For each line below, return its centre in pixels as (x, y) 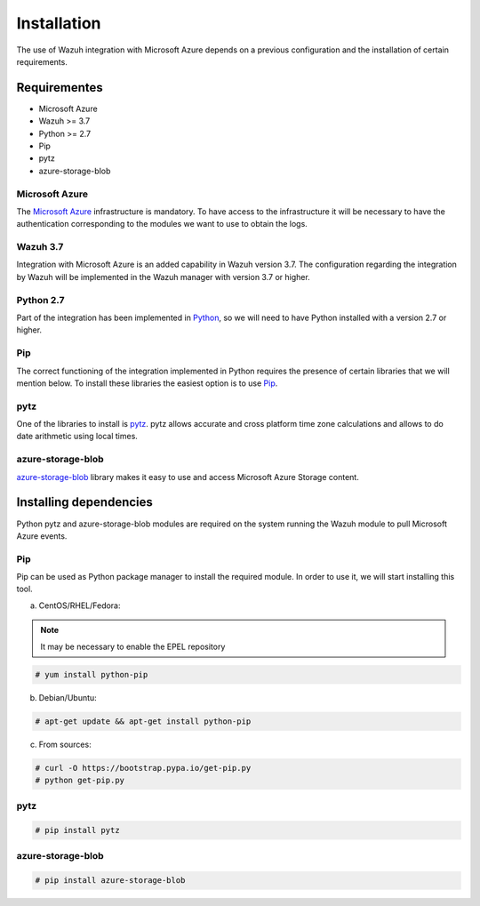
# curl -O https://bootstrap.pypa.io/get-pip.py (143, 768)
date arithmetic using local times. (77, 437)
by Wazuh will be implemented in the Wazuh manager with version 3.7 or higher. (163, 277)
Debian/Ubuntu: (68, 697)
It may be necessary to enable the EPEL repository (133, 646)
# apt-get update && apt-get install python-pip (143, 721)
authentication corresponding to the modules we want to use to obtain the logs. (162, 224)
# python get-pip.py (80, 780)
